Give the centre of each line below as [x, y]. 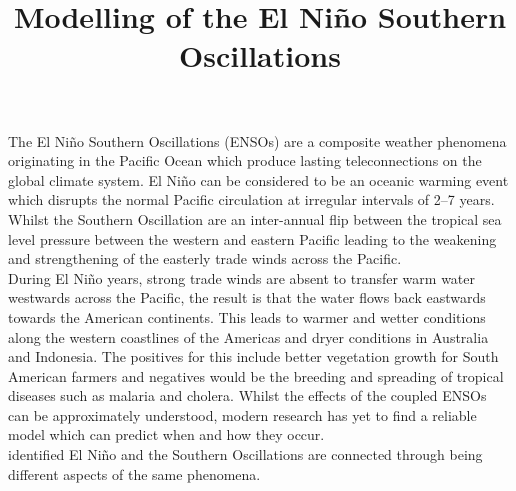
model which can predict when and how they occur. [166, 434]
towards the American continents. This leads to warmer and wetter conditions [247, 316]
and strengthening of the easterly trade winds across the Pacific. [205, 258]
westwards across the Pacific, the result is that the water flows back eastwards [247, 297]
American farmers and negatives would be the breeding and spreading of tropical [256, 375]
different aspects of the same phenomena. [134, 473]
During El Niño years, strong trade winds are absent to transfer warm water [242, 277]
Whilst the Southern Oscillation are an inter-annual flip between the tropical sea [255, 218]
